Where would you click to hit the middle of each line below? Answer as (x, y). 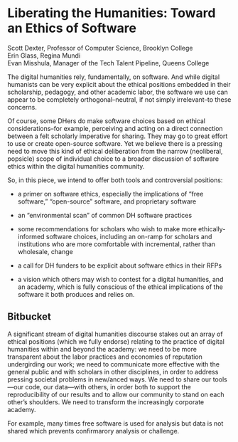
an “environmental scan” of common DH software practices (105, 215)
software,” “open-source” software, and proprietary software (107, 201)
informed (31, 236)
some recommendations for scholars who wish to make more (107, 228)
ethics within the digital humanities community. (76, 166)
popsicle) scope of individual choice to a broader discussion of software (113, 159)
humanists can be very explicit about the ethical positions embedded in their (119, 84)
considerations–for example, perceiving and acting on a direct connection (115, 128)
